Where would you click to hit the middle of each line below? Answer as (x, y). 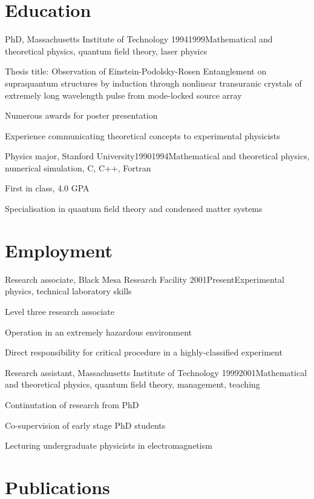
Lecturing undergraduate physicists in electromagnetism (109, 445)
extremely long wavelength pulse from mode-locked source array (123, 95)
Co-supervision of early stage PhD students (85, 425)
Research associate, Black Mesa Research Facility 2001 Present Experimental (145, 279)
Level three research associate (60, 311)
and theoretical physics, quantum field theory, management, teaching (132, 384)
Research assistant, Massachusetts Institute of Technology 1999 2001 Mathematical (156, 372)
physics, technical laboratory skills (68, 291)
